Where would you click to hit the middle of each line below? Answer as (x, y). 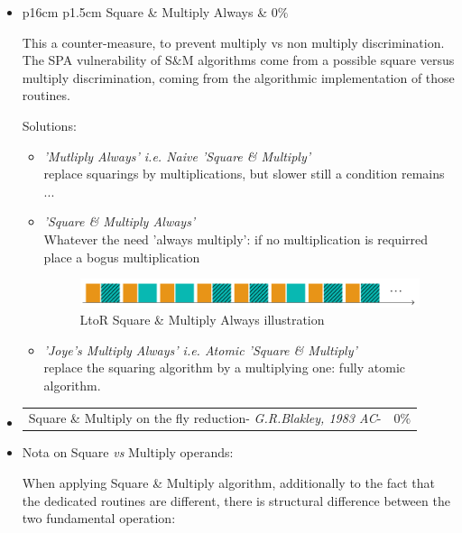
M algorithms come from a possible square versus (318, 60)
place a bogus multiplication (122, 257)
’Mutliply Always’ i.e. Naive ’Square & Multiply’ (177, 156)
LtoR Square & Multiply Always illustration (202, 320)
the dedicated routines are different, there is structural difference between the (236, 500)
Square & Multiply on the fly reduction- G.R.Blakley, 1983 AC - (205, 418)
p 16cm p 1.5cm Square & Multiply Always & (145, 12)
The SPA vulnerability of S (97, 60)
